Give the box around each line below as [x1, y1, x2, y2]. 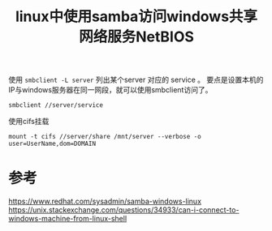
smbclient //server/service [8, 101, 104, 109]
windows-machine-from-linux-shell [8, 214, 127, 224]
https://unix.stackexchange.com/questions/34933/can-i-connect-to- [8, 205, 240, 215]
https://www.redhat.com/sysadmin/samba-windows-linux [8, 196, 201, 207]
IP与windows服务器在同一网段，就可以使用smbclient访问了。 [8, 85, 213, 95]
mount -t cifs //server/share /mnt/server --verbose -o [8, 133, 201, 141]
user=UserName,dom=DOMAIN [8, 139, 96, 148]
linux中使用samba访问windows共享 [15, 7, 258, 26]
